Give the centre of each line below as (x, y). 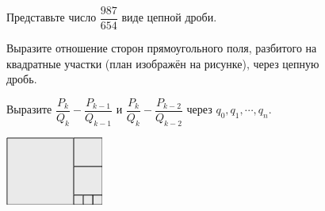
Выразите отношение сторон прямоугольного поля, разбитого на (162, 48)
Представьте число (52, 17)
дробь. (22, 79)
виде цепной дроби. (169, 17)
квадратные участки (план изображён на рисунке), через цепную (163, 63)
